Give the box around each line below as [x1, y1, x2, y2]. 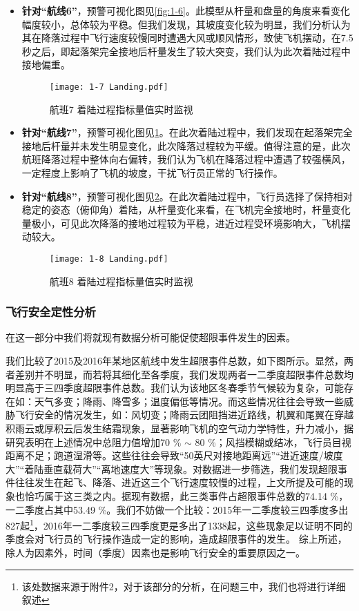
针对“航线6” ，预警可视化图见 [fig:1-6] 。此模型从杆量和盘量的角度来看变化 [21, 3, 350, 17]
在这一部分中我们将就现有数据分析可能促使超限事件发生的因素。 [6, 330, 295, 345]
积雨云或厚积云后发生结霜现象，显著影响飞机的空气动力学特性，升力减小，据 [6, 421, 353, 435]
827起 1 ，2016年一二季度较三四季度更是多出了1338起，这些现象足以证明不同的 [6, 516, 353, 532]
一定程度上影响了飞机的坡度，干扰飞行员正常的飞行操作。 [21, 166, 283, 180]
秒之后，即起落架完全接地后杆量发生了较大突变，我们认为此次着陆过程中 [21, 43, 351, 58]
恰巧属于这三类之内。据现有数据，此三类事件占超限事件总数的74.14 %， [24, 488, 349, 503]
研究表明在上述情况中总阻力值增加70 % [6, 434, 182, 449]
